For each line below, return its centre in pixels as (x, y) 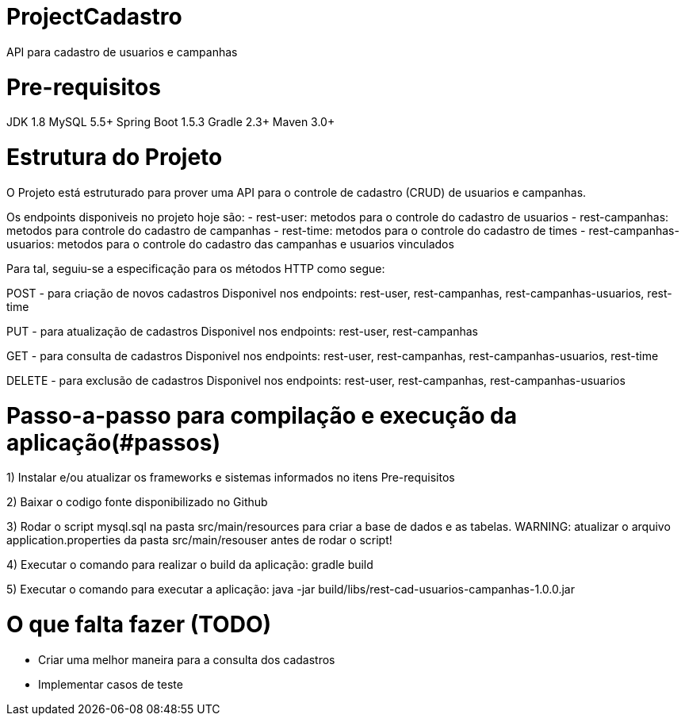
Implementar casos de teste (111, 684)
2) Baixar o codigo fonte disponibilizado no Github (137, 502)
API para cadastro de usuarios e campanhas (122, 52)
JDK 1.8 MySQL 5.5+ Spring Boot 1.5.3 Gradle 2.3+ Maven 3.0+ (171, 122)
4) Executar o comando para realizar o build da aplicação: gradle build (190, 565)
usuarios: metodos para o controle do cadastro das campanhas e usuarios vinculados (230, 244)
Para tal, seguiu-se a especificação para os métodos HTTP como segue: (196, 268)
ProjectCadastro (94, 17)
